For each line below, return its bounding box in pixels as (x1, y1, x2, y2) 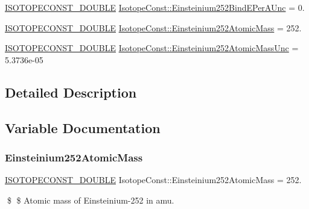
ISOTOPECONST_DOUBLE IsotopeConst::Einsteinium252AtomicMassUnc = (5, 42, 299, 54)
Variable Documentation (5, 118, 161, 137)
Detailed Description (5, 83, 137, 101)
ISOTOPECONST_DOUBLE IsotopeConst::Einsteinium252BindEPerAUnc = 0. (5, 1, 305, 13)
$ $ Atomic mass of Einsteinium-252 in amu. (7, 193, 174, 206)
